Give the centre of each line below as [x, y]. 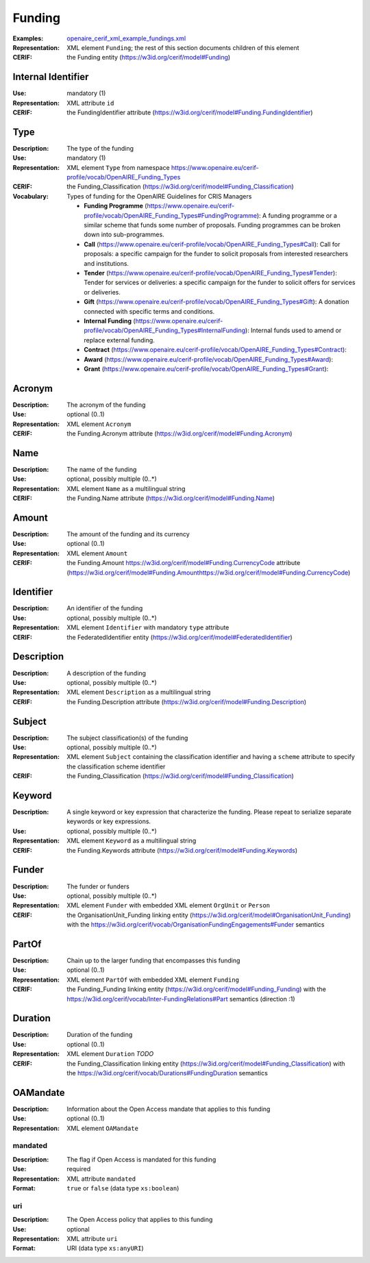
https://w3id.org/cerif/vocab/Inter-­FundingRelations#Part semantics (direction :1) [181, 999]
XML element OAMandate [102, 1128]
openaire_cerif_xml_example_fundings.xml [126, 38]
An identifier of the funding [105, 608]
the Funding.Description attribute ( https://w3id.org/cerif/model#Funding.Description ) [187, 701]
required [79, 1169]
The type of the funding [100, 148]
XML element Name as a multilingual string [126, 488]
